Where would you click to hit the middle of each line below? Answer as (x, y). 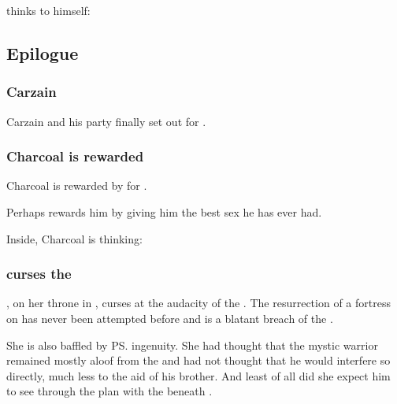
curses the (39, 274)
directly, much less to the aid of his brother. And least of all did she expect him (198, 375)
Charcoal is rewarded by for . (77, 185)
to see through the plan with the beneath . (109, 391)
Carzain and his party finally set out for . (106, 121)
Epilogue (43, 52)
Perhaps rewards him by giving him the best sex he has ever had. (164, 212)
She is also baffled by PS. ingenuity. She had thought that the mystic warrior (192, 345)
